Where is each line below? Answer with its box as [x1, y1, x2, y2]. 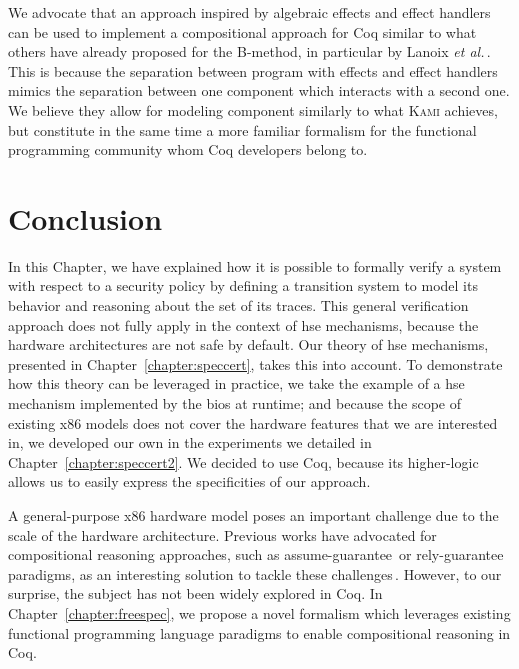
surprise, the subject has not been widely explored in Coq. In [8, 583, 383, 604]
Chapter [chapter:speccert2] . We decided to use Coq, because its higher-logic [8, 451, 479, 472]
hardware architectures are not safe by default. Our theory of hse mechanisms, [8, 334, 489, 355]
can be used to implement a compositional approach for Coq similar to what [8, 21, 477, 42]
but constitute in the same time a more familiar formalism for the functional [8, 119, 477, 140]
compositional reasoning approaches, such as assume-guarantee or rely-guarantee [8, 544, 504, 565]
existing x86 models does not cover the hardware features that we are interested [8, 412, 498, 433]
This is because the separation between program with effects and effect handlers [8, 60, 498, 81]
